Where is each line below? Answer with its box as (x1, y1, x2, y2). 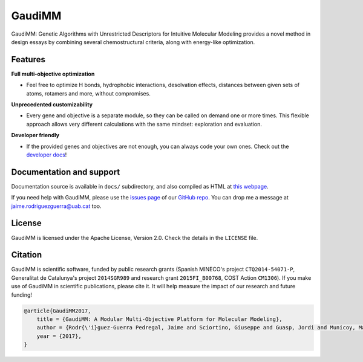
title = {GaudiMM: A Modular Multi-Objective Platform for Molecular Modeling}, (36, 316, 283, 323)
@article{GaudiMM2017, (24, 307, 91, 314)
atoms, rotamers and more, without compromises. (26, 89, 151, 97)
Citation (11, 250, 42, 260)
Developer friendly (11, 132, 60, 139)
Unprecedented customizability (11, 101, 93, 108)
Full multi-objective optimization (11, 70, 95, 77)
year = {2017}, (36, 332, 82, 340)
